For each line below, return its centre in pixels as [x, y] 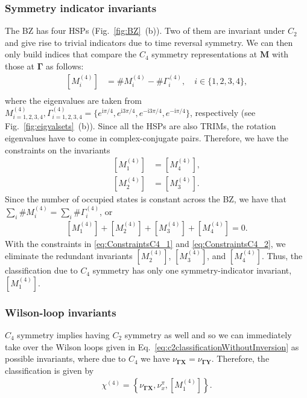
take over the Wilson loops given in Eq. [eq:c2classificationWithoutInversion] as [152, 346]
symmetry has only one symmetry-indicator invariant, [192, 270]
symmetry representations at [204, 54]
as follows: [65, 66]
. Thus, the [282, 256]
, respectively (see [223, 113]
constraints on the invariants [58, 149]
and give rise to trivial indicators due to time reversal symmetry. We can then [149, 42]
